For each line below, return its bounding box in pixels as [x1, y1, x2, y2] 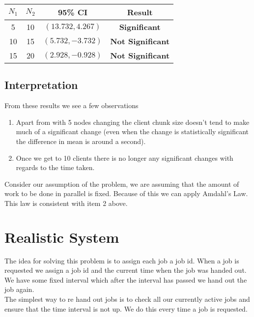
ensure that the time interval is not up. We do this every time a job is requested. [4, 303, 248, 314]
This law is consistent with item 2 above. [4, 198, 128, 208]
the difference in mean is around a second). [16, 136, 146, 146]
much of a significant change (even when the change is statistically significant [16, 126, 249, 137]
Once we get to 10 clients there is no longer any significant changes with [16, 152, 233, 163]
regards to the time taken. [16, 162, 95, 173]
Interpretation [4, 77, 78, 92]
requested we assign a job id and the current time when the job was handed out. [4, 265, 247, 275]
